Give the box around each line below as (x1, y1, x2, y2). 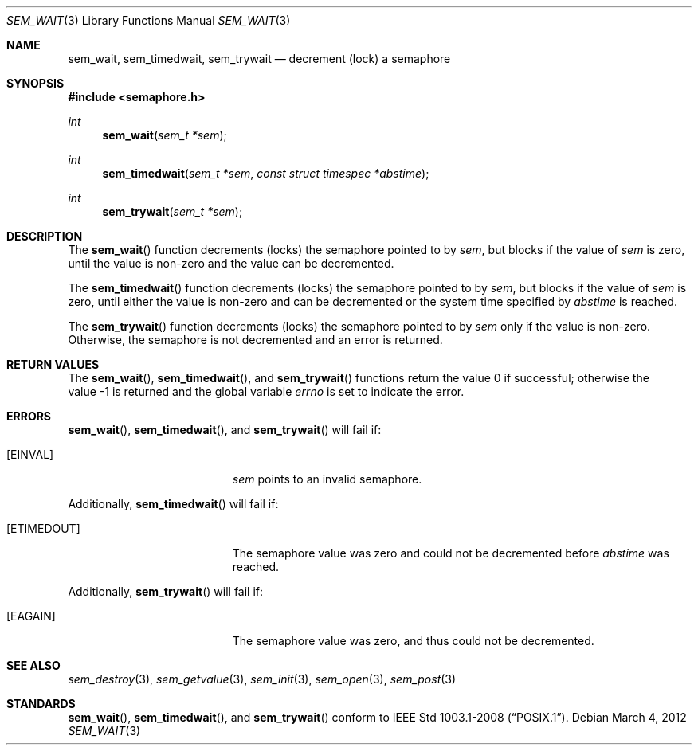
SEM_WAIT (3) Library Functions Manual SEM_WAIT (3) (6, 14, 291, 27)
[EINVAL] (6, 448, 54, 461)
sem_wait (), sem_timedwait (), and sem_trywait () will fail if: (68, 423, 382, 436)
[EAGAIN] (6, 609, 56, 623)
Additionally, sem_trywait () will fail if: (68, 585, 264, 598)
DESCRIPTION (6, 229, 83, 243)
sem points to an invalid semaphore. (232, 472, 422, 486)
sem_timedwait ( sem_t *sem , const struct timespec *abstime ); (102, 166, 429, 180)
